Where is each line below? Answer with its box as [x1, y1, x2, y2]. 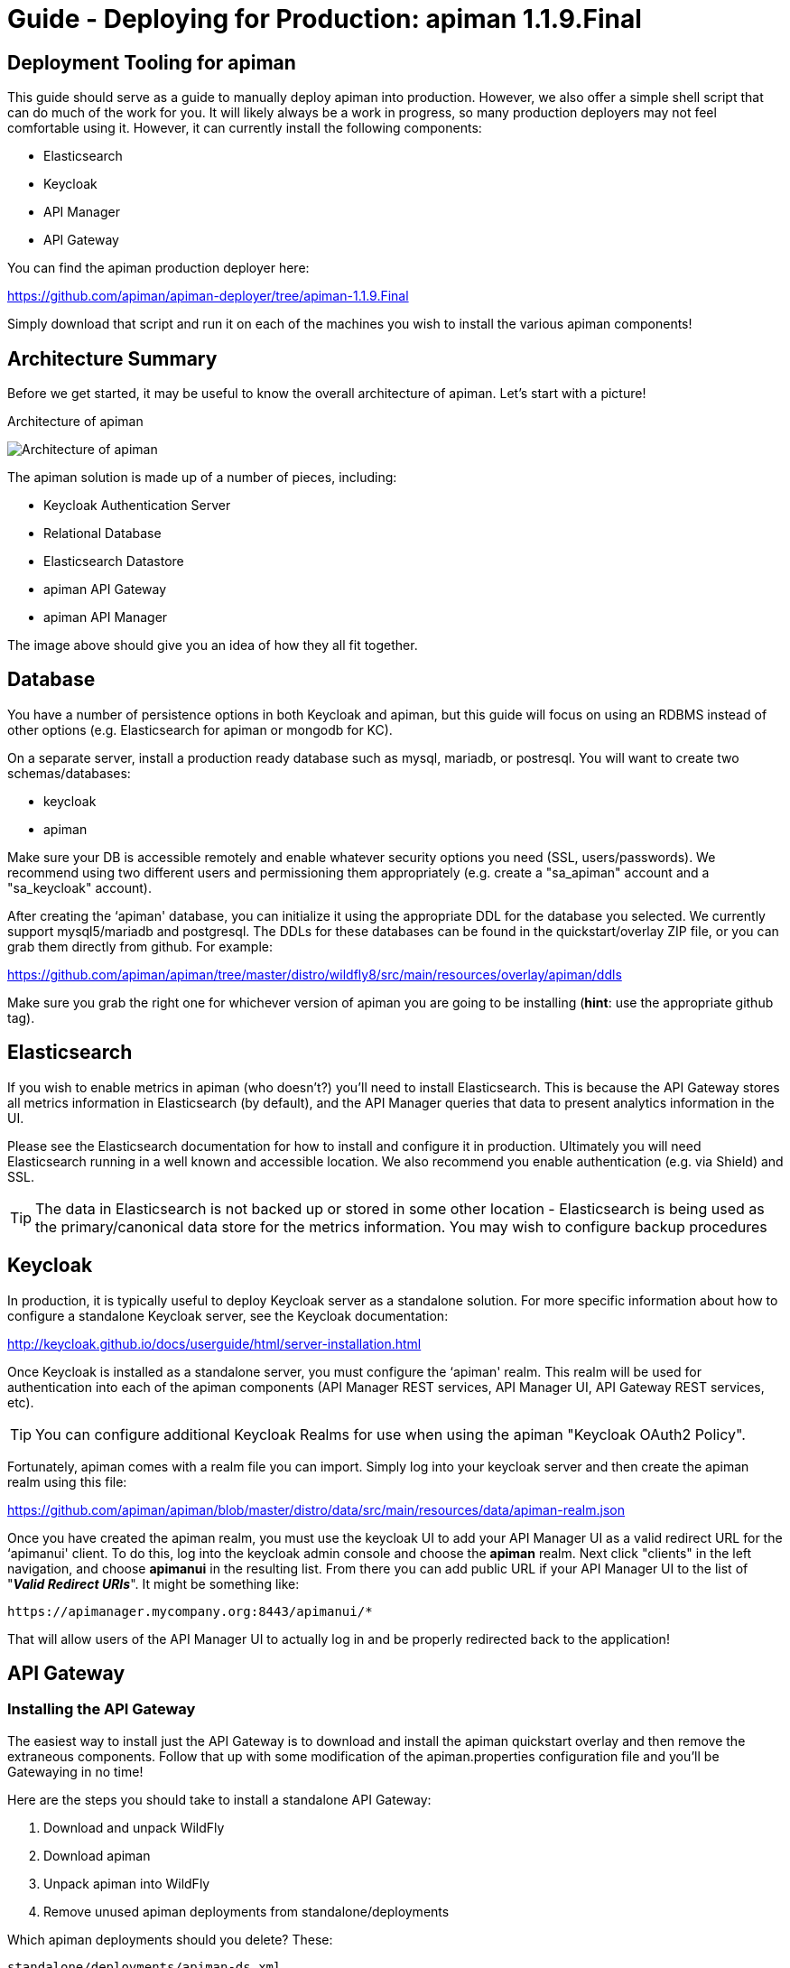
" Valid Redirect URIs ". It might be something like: [7, 1575, 300, 1592]
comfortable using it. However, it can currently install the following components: [7, 120, 482, 136]
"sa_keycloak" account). [7, 879, 152, 896]
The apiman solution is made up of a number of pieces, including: [7, 469, 397, 486]
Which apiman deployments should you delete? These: [7, 1931, 333, 1947]
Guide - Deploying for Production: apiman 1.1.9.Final [7, 4, 642, 34]
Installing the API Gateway [7, 1700, 196, 1719]
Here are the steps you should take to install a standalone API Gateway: [7, 1791, 432, 1807]
